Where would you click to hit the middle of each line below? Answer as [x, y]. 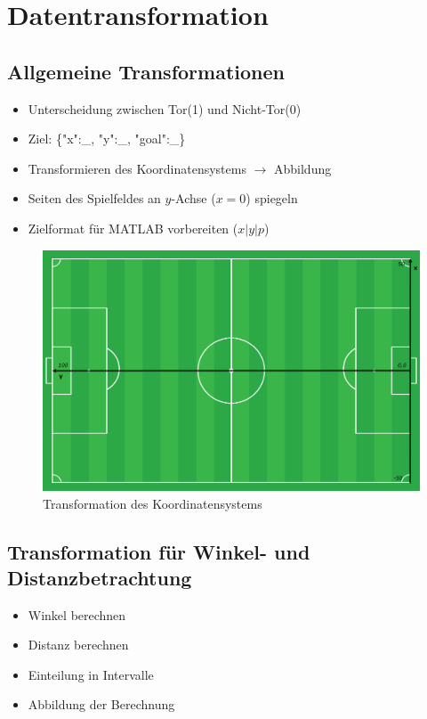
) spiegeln [272, 198]
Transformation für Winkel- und [159, 551]
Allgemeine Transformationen [146, 71]
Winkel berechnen [77, 614]
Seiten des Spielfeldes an [94, 198]
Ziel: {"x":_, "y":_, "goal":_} [107, 139]
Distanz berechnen [78, 645]
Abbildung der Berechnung [101, 704]
